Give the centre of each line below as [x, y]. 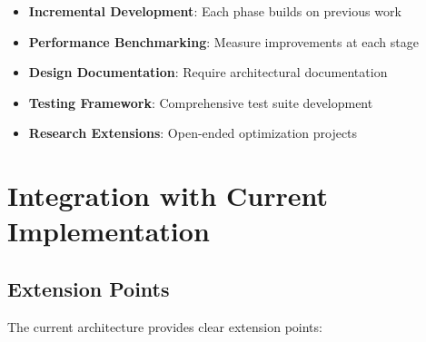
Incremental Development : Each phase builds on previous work [215, 11]
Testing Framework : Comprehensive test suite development [201, 102]
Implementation [109, 231]
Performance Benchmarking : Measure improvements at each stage [223, 41]
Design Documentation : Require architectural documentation [208, 72]
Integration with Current [168, 195]
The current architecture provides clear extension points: [165, 326]
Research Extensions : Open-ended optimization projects [193, 133]
